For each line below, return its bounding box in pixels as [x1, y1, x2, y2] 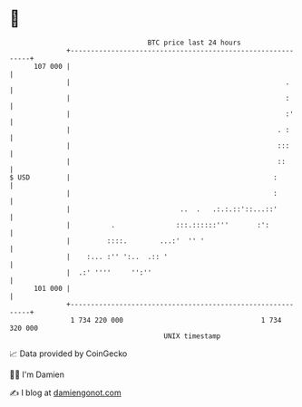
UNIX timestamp [163, 331, 221, 341]
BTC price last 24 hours [147, 38, 242, 47]
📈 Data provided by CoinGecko [9, 348, 128, 359]
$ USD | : [9, 172, 278, 182]
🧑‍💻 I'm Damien [9, 369, 65, 380]
